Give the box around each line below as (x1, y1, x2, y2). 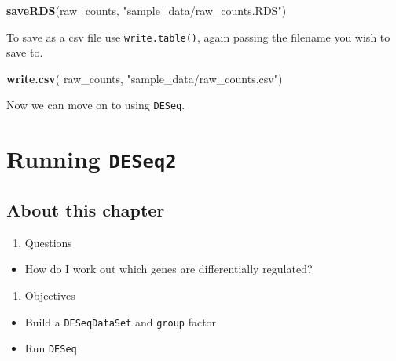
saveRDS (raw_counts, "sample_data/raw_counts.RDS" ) (6, 2, 287, 18)
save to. (6, 44, 43, 60)
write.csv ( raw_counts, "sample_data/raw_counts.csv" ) (6, 70, 283, 86)
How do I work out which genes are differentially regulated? (24, 261, 313, 277)
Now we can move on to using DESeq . (6, 97, 185, 113)
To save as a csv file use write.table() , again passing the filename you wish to (6, 28, 390, 45)
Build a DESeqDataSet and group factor (24, 313, 217, 330)
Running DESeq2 (6, 143, 177, 175)
